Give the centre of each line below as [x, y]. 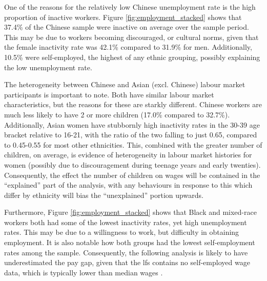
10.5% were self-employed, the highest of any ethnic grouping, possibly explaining [132, 57]
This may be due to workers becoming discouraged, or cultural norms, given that [131, 37]
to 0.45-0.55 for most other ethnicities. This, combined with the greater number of [133, 144]
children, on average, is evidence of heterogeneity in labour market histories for [128, 155]
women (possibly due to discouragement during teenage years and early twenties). [132, 164]
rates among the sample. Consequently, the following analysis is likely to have [126, 252]
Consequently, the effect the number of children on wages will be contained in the [132, 175]
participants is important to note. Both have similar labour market [109, 94]
